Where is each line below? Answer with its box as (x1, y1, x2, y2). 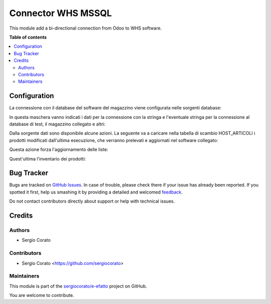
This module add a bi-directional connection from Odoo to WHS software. (9, 25, 162, 31)
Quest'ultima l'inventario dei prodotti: (9, 156, 86, 162)
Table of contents (9, 34, 47, 40)
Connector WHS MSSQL (9, 8, 112, 19)
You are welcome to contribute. (9, 292, 74, 298)
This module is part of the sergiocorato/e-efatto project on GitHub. (9, 283, 148, 289)
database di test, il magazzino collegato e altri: (9, 121, 105, 127)
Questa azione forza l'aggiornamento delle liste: (9, 146, 108, 153)
